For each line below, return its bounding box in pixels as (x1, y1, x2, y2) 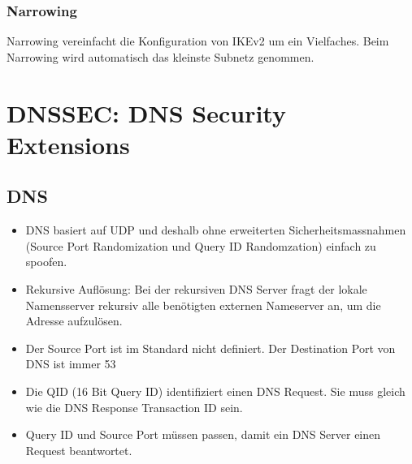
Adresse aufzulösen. (25, 312, 123, 329)
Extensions (7, 127, 130, 161)
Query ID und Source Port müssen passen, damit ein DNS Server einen (25, 426, 381, 443)
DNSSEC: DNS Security (7, 96, 286, 129)
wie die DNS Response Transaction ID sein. (25, 398, 243, 415)
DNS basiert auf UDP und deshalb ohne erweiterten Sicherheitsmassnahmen (25, 221, 406, 238)
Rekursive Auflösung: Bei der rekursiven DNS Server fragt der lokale (25, 280, 367, 297)
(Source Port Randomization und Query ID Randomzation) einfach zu (25, 237, 376, 254)
